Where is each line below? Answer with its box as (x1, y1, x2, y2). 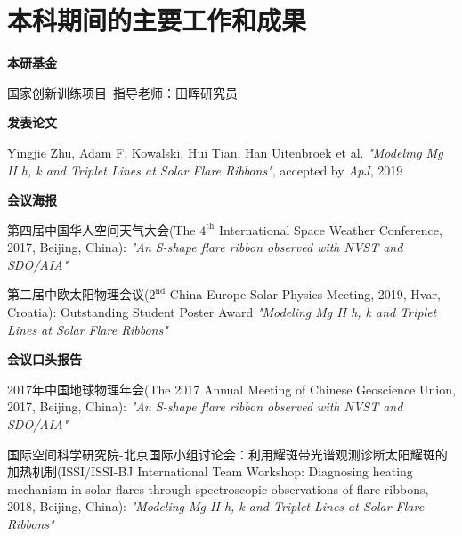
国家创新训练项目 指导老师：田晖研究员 (7, 83, 238, 102)
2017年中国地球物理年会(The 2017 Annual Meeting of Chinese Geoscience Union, (7, 379, 456, 398)
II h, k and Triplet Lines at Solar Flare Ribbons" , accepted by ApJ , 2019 (7, 160, 403, 179)
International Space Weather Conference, (218, 220, 442, 239)
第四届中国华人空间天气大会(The (7, 220, 196, 239)
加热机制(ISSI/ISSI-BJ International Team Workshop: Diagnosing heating (7, 462, 413, 481)
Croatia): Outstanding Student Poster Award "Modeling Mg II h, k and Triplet (7, 303, 437, 321)
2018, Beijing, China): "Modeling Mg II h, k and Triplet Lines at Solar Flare (7, 497, 425, 516)
